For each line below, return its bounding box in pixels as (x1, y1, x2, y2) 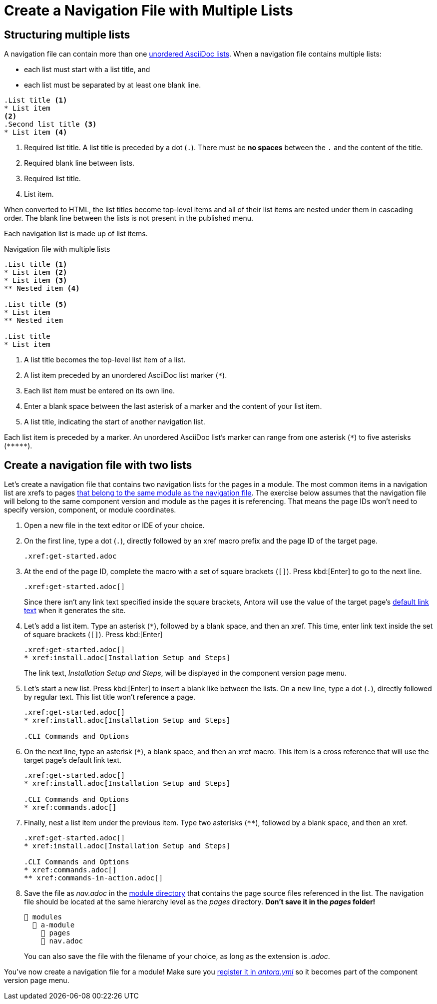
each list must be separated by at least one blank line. (24, 81, 201, 90)
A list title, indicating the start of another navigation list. (24, 417, 205, 426)
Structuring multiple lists (4, 28, 130, 41)
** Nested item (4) (4, 284, 80, 293)
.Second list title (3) (4, 120, 97, 129)
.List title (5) (4, 300, 67, 309)
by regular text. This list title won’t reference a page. (24, 693, 195, 702)
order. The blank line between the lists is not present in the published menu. (4, 214, 254, 223)
